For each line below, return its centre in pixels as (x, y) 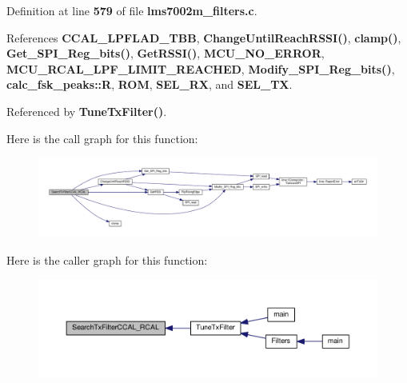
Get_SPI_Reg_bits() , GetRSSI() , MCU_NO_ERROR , (166, 53)
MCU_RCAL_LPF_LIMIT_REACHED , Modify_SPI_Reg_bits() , (201, 68)
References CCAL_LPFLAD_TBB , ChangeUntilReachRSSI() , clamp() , (204, 37)
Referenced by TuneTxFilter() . (87, 111)
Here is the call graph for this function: (102, 138)
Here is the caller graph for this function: (107, 259)
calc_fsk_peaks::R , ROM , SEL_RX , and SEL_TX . (150, 84)
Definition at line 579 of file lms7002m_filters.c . (132, 10)
